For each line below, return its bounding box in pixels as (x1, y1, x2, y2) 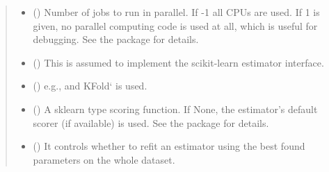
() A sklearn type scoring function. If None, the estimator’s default (33, 101, 318, 116)
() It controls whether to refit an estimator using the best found (33, 139, 305, 153)
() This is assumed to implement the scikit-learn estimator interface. (33, 55, 324, 69)
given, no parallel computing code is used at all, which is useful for (33, 18, 318, 33)
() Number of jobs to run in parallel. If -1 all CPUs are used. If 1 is (33, 5, 320, 19)
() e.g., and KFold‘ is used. (33, 78, 147, 93)
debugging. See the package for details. (33, 32, 199, 46)
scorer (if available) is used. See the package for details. (33, 115, 269, 130)
